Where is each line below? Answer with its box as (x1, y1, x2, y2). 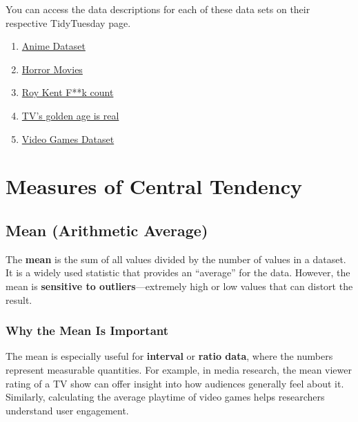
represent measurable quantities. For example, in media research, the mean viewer (6, 362, 352, 376)
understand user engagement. (6, 403, 129, 417)
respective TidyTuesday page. (6, 15, 131, 30)
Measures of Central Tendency (6, 172, 303, 200)
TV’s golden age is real (21, 108, 119, 122)
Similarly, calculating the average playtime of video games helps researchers (6, 390, 325, 404)
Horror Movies (21, 61, 83, 76)
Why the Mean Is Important (6, 322, 169, 339)
